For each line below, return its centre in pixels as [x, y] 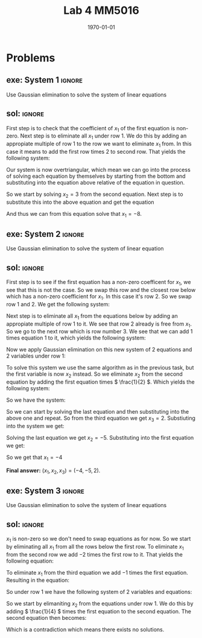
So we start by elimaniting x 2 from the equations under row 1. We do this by [100, 605]
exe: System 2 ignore [45, 234]
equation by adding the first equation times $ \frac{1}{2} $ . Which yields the [100, 382]
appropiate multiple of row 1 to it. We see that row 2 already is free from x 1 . [99, 324]
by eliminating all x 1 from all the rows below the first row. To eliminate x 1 [95, 547]
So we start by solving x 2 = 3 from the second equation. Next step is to [95, 195]
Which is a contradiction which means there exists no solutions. [85, 630]
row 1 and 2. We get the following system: [58, 304]
